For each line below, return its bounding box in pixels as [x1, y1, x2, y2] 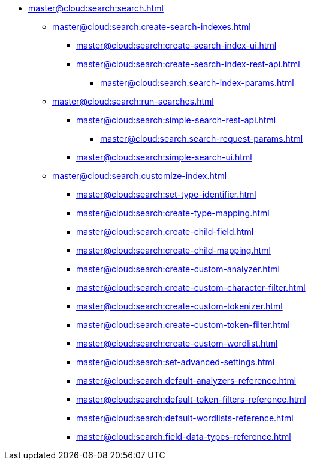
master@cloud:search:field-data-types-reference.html [76, 431, 291, 442]
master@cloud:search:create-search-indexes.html [52, 22, 251, 32]
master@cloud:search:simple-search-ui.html [76, 152, 252, 162]
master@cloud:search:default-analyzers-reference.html [76, 375, 297, 386]
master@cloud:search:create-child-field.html [76, 226, 254, 237]
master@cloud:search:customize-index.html [52, 171, 227, 181]
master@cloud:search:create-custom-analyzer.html [76, 264, 280, 274]
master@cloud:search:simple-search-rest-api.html [76, 115, 276, 125]
